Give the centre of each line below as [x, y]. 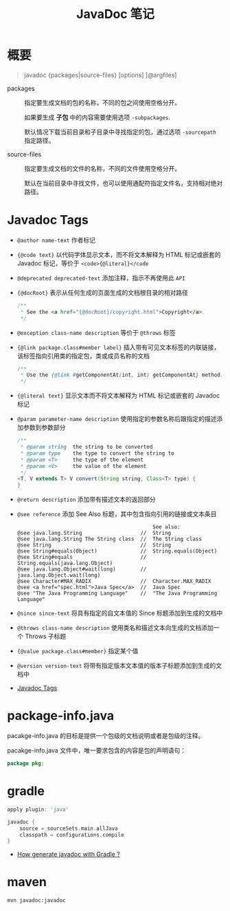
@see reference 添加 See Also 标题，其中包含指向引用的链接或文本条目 [117, 514]
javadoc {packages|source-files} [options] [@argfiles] [100, 75]
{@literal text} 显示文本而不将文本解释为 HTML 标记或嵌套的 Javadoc [118, 396]
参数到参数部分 [44, 427]
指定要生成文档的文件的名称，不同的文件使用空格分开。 [102, 168]
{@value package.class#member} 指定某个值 [78, 651]
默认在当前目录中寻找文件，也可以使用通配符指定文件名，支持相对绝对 [124, 183]
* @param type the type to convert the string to [97, 453]
